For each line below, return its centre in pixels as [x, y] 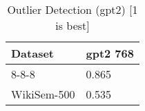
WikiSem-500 [43, 94]
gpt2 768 [110, 53]
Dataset [33, 53]
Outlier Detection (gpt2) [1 [72, 9]
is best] [72, 25]
